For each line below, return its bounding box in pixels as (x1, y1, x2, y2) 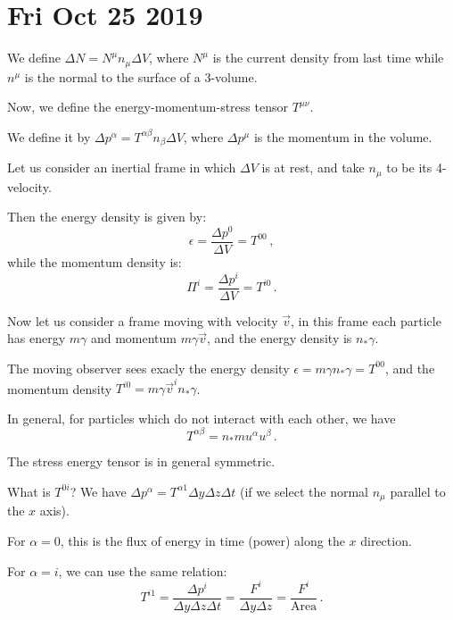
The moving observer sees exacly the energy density (7, 358, 290, 377)
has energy (7, 329, 66, 348)
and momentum (90, 329, 177, 348)
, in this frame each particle (290, 311, 441, 330)
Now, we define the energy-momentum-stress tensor (7, 97, 288, 116)
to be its (386, 158, 432, 177)
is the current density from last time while (212, 48, 444, 67)
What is (7, 482, 51, 500)
